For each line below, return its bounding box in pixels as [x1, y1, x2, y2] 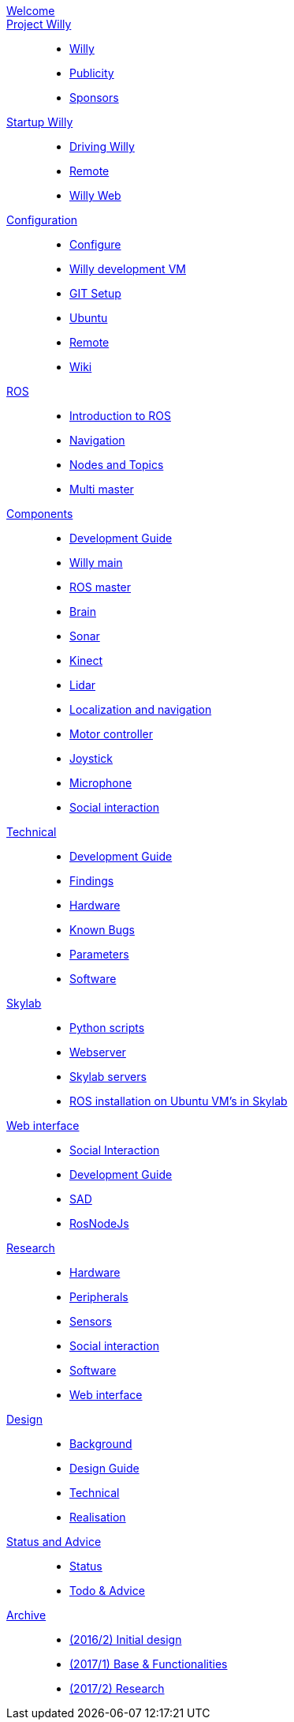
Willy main [69, 556, 123, 569]
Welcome [6, 4, 55, 17]
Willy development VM [69, 262, 186, 276]
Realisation [69, 1510, 126, 1524]
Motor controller [69, 727, 153, 741]
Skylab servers [69, 1070, 147, 1083]
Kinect [69, 654, 103, 667]
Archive [6, 1608, 47, 1622]
